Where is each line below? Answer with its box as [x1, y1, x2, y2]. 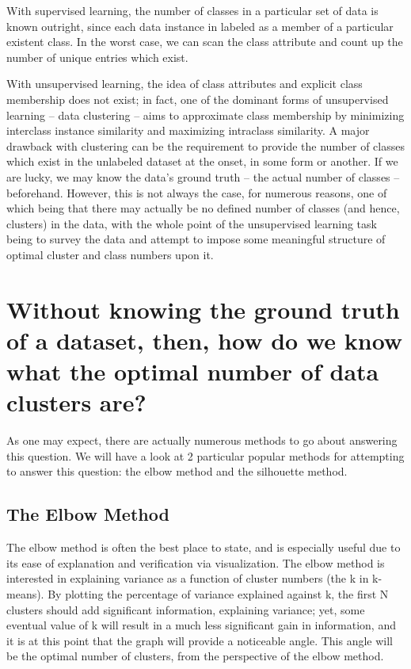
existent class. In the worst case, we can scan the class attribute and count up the [6, 33, 403, 50]
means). [6, 585, 44, 602]
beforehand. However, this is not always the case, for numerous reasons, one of [6, 184, 387, 201]
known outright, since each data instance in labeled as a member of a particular [6, 17, 394, 34]
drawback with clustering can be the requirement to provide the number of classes [6, 137, 405, 154]
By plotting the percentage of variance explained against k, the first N [48, 585, 389, 602]
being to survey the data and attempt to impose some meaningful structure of [6, 231, 386, 247]
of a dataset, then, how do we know [6, 323, 403, 356]
